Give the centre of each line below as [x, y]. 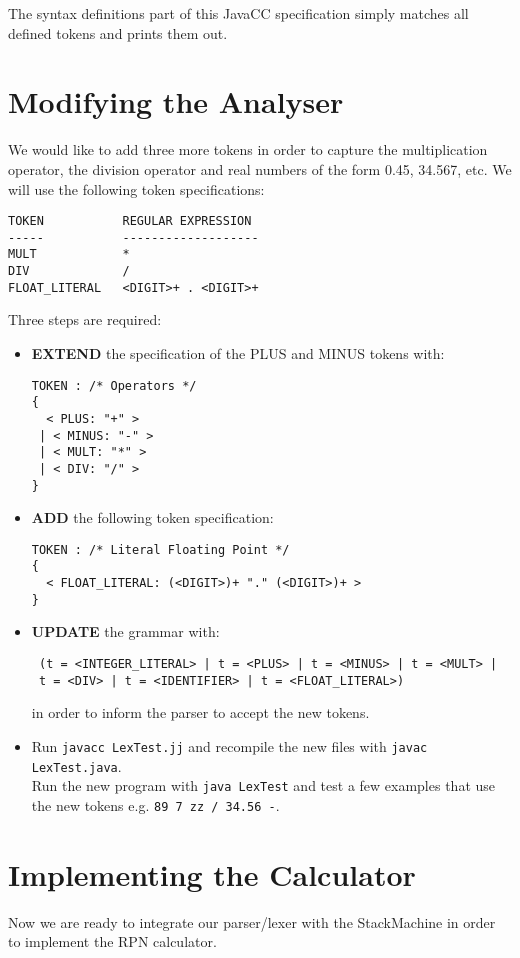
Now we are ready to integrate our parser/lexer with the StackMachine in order [252, 921]
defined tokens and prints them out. [118, 32]
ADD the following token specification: [152, 517]
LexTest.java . [76, 765]
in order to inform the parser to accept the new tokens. [200, 712]
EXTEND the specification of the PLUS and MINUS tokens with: [238, 352]
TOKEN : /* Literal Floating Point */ [160, 549]
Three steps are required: [85, 319]
